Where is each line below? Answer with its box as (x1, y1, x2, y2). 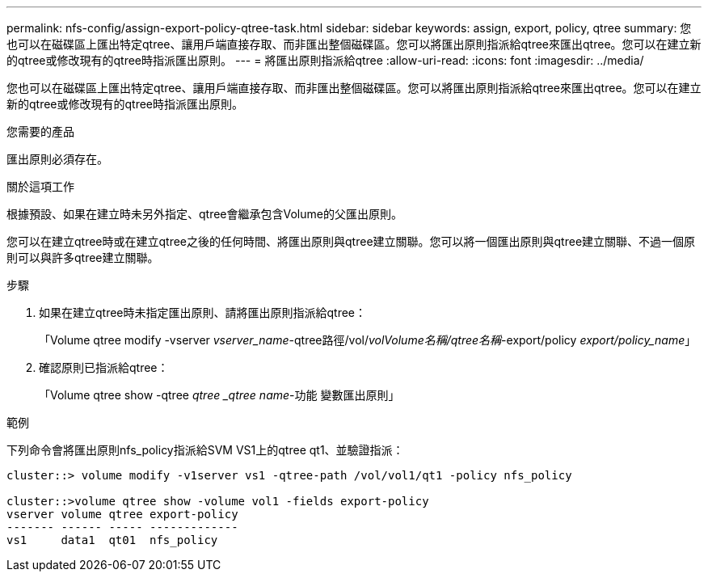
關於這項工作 (6, 179, 74, 193)
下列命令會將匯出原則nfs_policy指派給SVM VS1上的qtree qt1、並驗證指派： (6, 443, 404, 457)
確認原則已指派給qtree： (39, 361, 169, 374)
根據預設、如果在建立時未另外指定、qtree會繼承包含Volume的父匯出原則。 (6, 207, 402, 221)
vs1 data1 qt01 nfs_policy (6, 534, 218, 546)
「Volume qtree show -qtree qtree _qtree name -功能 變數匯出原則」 (39, 388, 400, 402)
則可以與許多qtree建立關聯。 (6, 251, 159, 264)
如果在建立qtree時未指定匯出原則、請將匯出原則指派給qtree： (39, 306, 367, 319)
